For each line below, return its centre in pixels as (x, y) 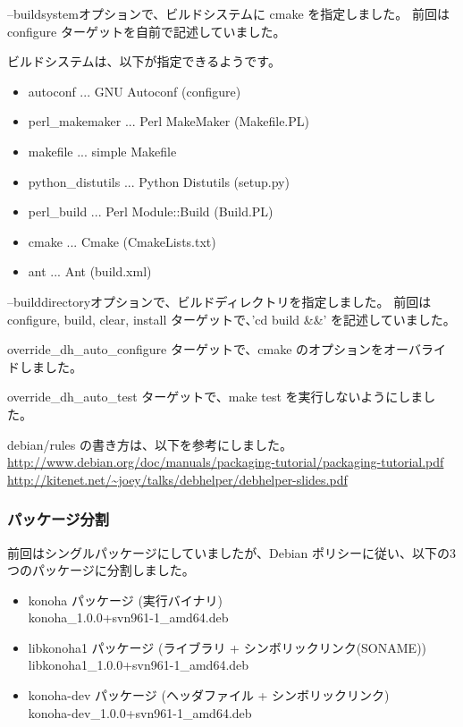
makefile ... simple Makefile (102, 151)
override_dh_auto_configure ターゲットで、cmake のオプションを (196, 349)
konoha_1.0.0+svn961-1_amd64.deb (128, 617)
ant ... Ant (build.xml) (90, 271)
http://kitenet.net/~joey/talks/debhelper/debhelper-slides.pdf (177, 479)
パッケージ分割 (59, 519)
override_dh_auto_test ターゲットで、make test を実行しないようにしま (215, 397)
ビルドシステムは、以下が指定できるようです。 (144, 61)
